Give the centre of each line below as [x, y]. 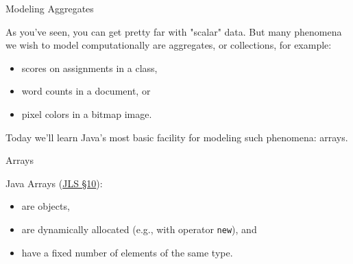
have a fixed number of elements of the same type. [127, 252]
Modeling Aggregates [50, 8]
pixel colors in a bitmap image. [87, 113]
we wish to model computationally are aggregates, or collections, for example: [169, 45]
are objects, [46, 206]
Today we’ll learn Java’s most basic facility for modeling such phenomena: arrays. [177, 137]
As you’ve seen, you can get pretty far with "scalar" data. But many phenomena [174, 31]
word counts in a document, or [86, 91]
